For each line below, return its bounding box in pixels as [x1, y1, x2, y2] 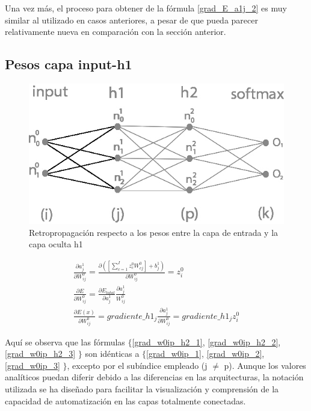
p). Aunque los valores [224, 359, 306, 371]
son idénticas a [85, 347, 140, 360]
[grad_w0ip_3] [5, 359, 60, 371]
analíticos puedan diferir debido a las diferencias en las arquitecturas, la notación [5, 371, 304, 383]
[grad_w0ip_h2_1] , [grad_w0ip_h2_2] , [132, 335, 281, 348]
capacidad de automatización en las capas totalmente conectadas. [5, 394, 246, 407]
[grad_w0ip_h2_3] [5, 347, 76, 360]
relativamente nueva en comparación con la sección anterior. [5, 25, 226, 38]
